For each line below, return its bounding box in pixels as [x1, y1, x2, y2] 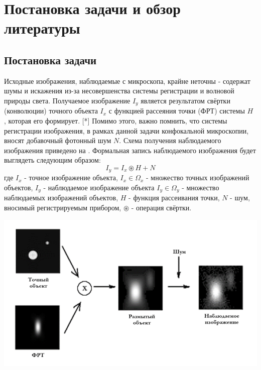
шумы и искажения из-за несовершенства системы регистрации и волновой [4, 85, 234, 96]
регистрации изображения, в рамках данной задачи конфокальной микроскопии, [4, 125, 249, 136]
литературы [4, 18, 80, 38]
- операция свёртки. [131, 202, 192, 213]
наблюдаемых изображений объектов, [4, 192, 118, 203]
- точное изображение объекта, [24, 172, 118, 183]
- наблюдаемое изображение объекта [43, 182, 155, 193]
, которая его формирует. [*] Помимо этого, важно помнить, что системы [4, 115, 227, 126]
